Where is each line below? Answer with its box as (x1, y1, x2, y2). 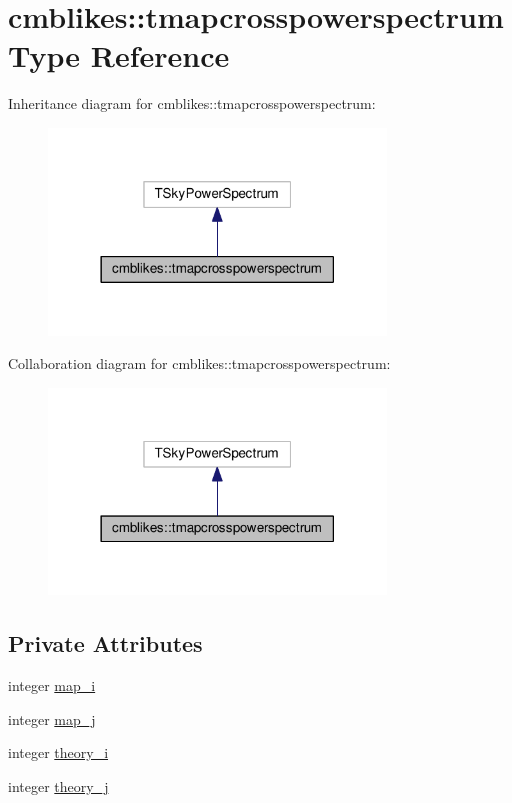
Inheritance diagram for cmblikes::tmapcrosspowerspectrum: (8, 93, 376, 114)
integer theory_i (8, 742, 109, 763)
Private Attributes (8, 628, 203, 659)
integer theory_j (8, 775, 109, 796)
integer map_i (8, 675, 96, 696)
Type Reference (8, 35, 230, 76)
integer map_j (8, 708, 96, 729)
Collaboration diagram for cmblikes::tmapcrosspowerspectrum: (8, 353, 391, 374)
